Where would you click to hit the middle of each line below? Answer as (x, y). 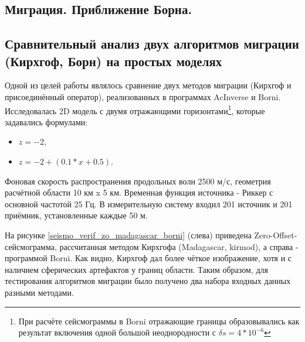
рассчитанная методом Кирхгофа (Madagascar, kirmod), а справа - (179, 246)
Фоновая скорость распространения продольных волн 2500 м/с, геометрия (138, 181)
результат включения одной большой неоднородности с (117, 332)
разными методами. (39, 292)
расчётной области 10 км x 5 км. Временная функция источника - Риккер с (139, 192)
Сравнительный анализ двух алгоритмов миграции (152, 44)
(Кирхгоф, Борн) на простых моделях (113, 61)
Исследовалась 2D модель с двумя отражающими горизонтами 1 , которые (135, 110)
